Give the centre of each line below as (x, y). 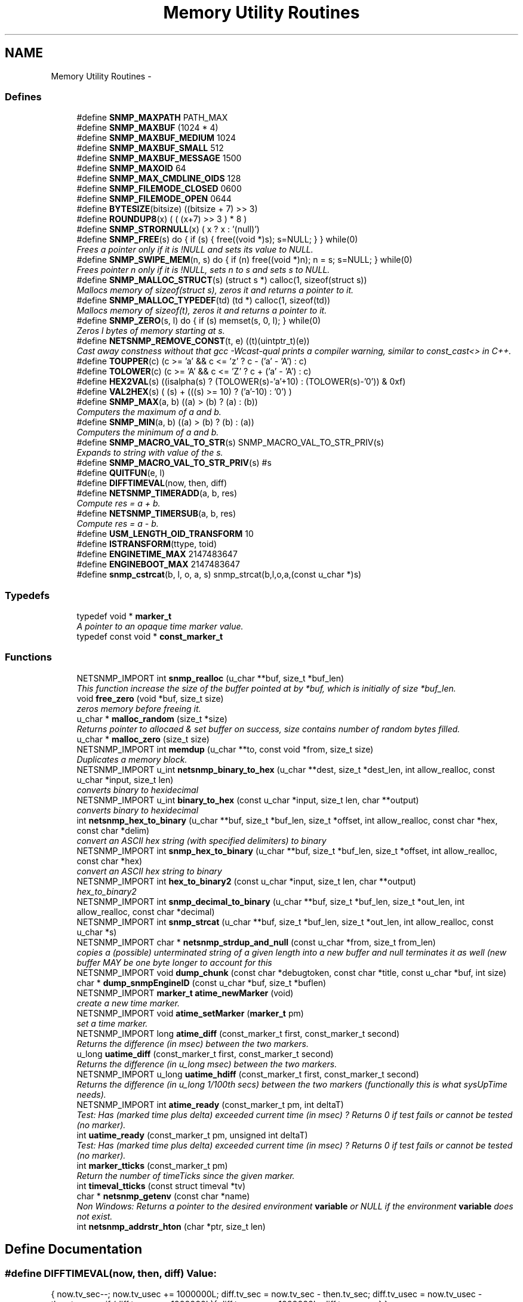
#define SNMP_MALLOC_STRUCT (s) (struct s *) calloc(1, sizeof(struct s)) (222, 280)
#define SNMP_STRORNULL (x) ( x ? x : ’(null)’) (168, 229)
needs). (91, 1094)
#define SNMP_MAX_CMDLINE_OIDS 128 (159, 179)
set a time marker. (112, 1023)
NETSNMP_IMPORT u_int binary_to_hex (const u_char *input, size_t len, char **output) (248, 800)
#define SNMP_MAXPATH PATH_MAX (152, 118)
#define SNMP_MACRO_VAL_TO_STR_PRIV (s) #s (174, 463)
